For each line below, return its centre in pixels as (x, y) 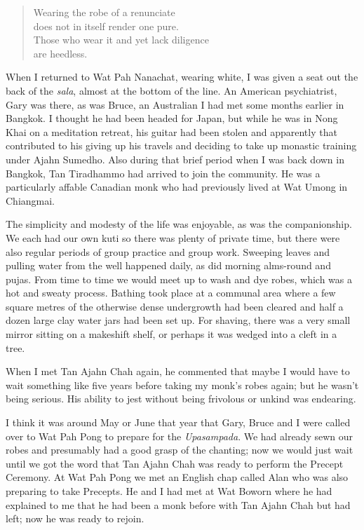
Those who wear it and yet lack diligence (121, 40)
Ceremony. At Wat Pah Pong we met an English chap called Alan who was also (177, 477)
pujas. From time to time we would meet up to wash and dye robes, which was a (179, 279)
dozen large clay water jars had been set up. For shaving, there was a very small (178, 320)
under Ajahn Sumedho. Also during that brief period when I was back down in (175, 159)
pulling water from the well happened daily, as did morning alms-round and (168, 265)
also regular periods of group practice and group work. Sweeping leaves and (168, 251)
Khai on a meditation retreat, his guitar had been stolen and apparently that (171, 131)
